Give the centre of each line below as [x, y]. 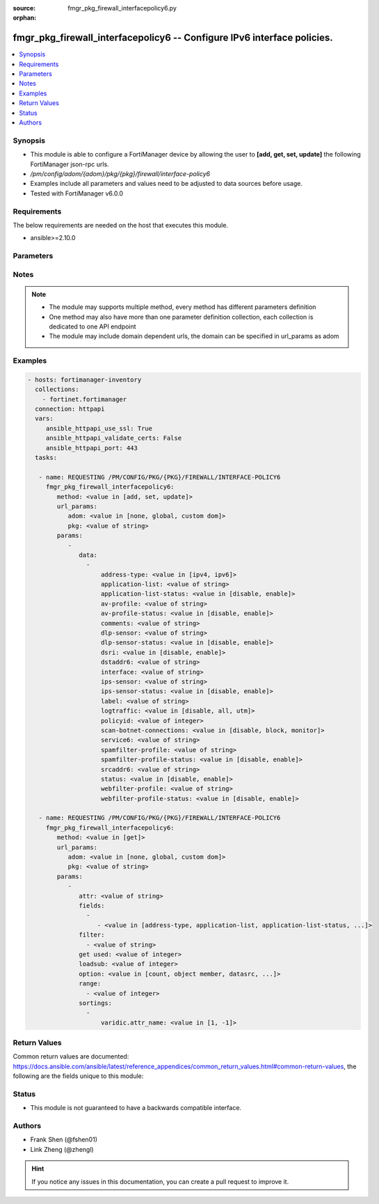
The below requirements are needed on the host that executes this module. [121, 225]
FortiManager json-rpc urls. [70, 164]
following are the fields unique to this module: [78, 1076]
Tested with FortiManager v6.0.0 [77, 193]
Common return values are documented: [71, 1056]
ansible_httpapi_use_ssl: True [99, 428]
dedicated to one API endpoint [92, 326]
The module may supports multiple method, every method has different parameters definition [183, 307]
